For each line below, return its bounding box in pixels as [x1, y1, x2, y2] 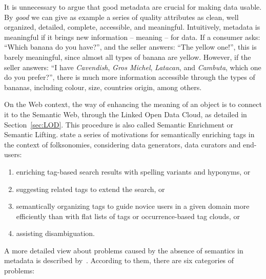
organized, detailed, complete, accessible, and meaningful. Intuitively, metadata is [4, 22, 260, 32]
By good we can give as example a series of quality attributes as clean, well [4, 11, 239, 22]
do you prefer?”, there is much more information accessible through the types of [4, 72, 255, 82]
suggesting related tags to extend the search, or [16, 183, 165, 194]
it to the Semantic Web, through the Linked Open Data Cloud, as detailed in [4, 109, 247, 119]
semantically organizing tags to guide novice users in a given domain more [16, 201, 250, 211]
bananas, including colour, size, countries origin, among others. [4, 81, 202, 92]
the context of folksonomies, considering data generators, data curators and [4, 139, 241, 149]
